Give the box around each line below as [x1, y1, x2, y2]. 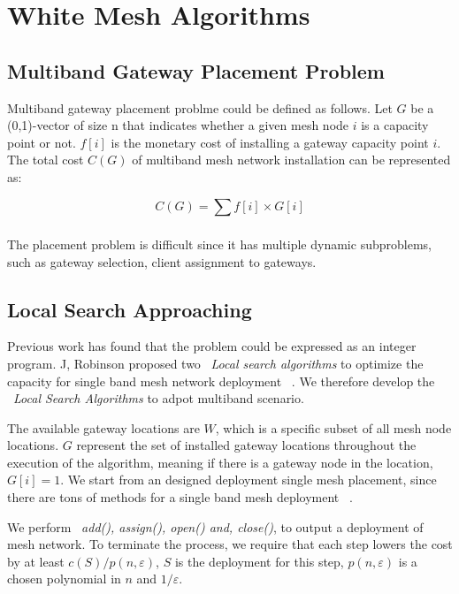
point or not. [7, 133, 76, 151]
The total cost [7, 150, 84, 169]
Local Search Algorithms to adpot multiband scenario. [13, 389, 304, 407]
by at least [7, 552, 65, 570]
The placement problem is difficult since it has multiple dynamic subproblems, [7, 234, 432, 253]
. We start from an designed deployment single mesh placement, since [60, 470, 437, 489]
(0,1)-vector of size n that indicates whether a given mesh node [7, 116, 349, 134]
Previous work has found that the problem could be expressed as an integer [7, 337, 417, 355]
